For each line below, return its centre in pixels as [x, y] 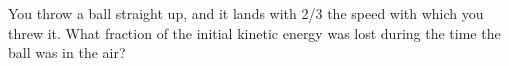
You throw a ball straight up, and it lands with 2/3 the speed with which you [246, 13]
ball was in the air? [67, 52]
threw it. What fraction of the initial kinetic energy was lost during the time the [254, 32]
